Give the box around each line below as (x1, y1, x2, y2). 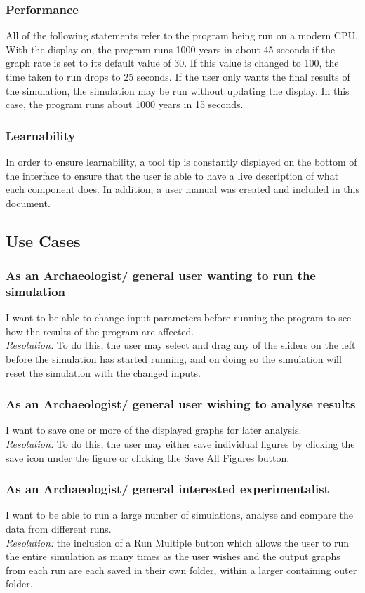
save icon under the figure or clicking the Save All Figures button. (6, 450, 290, 465)
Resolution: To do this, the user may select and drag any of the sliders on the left (6, 338, 356, 352)
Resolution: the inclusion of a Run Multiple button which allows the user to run (6, 535, 350, 549)
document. (6, 195, 51, 210)
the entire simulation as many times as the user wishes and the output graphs (6, 549, 340, 564)
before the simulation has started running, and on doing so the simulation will (6, 352, 342, 366)
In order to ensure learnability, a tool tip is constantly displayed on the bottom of (6, 154, 357, 168)
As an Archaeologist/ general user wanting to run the (6, 267, 316, 284)
